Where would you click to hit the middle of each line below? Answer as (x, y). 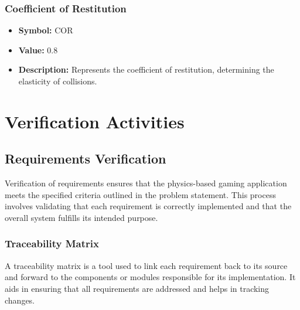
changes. (20, 300)
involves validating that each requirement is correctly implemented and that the (148, 206)
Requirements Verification (86, 159)
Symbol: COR (46, 30)
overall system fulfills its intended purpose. (81, 217)
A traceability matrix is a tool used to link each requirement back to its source (146, 265)
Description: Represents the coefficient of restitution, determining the (146, 69)
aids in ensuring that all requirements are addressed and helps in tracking (137, 288)
